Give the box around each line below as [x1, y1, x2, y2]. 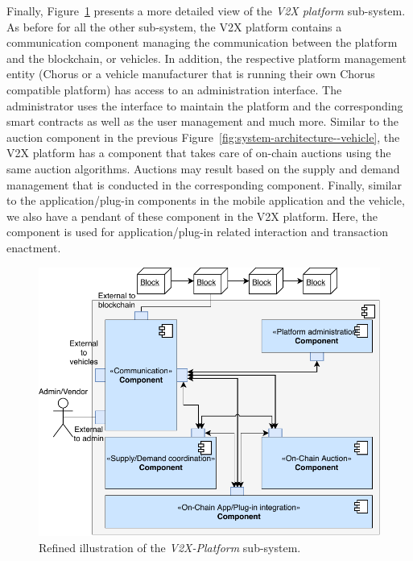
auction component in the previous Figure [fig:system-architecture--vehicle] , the [6, 128, 400, 145]
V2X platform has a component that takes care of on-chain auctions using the [6, 144, 391, 161]
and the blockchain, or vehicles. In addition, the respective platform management [6, 49, 407, 66]
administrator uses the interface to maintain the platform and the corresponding [6, 97, 403, 114]
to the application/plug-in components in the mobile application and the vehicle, [6, 192, 405, 209]
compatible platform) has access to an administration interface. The [6, 81, 342, 98]
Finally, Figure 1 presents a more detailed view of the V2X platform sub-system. [6, 2, 406, 19]
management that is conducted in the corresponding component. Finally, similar [6, 176, 402, 193]
